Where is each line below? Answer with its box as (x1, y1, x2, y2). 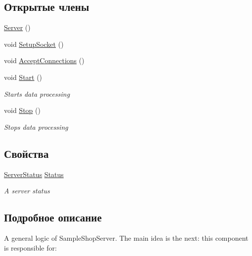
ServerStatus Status (4, 169, 64, 179)
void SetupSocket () (4, 38, 64, 49)
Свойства (4, 146, 49, 161)
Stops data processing (4, 121, 68, 132)
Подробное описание (4, 210, 102, 225)
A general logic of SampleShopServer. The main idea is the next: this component (4, 232, 249, 243)
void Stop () (4, 105, 41, 115)
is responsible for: (4, 242, 57, 253)
